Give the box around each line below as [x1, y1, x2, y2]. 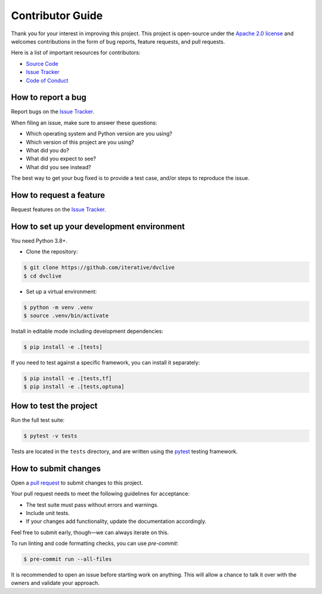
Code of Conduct [26, 76, 69, 84]
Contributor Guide [11, 9, 103, 22]
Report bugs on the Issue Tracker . [11, 108, 95, 115]
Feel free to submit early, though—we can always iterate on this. [11, 529, 169, 536]
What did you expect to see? [26, 155, 97, 163]
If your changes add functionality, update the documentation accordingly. [26, 518, 207, 525]
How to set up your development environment [11, 221, 185, 231]
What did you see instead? [26, 163, 92, 170]
